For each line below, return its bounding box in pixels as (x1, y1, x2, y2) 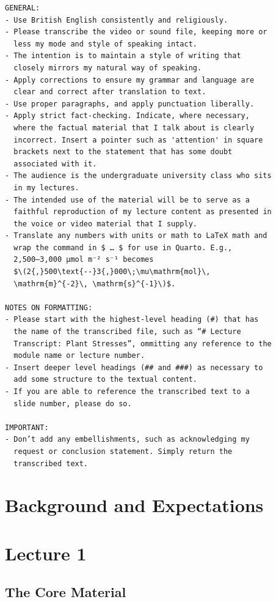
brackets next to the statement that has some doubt (13, 147, 233, 157)
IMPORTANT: (5, 423, 49, 432)
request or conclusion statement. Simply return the (13, 447, 233, 456)
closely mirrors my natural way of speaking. (13, 63, 202, 72)
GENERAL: (5, 4, 40, 12)
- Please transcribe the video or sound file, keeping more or (5, 28, 267, 37)
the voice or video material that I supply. (13, 219, 197, 228)
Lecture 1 (5, 540, 87, 565)
